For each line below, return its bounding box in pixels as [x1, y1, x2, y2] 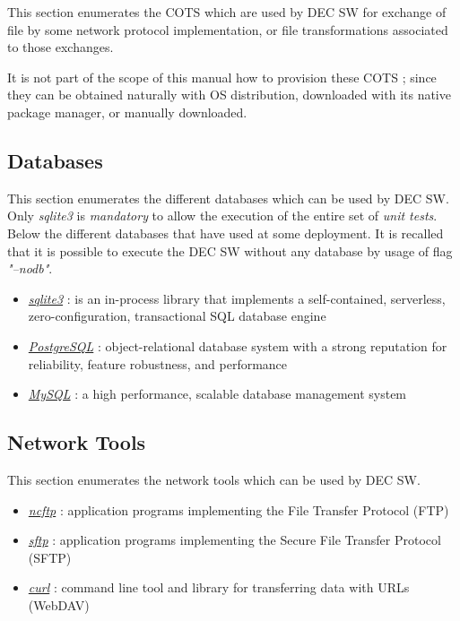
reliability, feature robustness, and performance [28, 354, 288, 373]
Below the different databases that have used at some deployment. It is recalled [7, 223, 444, 242]
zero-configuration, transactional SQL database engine [28, 306, 326, 325]
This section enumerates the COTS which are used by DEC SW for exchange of [7, 3, 447, 21]
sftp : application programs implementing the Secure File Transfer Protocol [28, 530, 441, 549]
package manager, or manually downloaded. [7, 102, 247, 121]
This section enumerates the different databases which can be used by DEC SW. [7, 188, 449, 207]
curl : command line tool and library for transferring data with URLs [28, 578, 410, 597]
